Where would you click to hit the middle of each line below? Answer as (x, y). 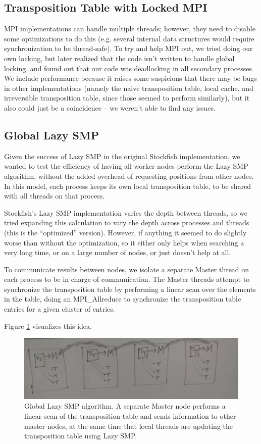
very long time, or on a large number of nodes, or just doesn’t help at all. (118, 252)
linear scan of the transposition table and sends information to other (130, 416)
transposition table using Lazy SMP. (81, 436)
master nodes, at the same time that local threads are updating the (129, 426)
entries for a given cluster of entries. (60, 309)
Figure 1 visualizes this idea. (48, 326)
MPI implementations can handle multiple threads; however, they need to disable (130, 29)
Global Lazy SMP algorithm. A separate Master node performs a (125, 406)
